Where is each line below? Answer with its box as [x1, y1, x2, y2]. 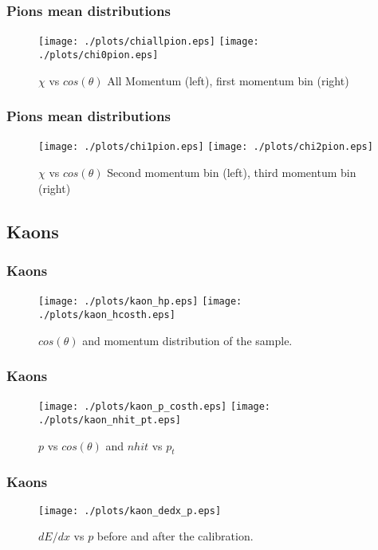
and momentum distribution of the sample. [82, 332, 293, 348]
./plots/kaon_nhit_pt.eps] [38, 414, 181, 426]
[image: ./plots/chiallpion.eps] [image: [38, 36, 259, 48]
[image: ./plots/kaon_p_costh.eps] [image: [38, 401, 271, 413]
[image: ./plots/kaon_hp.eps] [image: [38, 296, 242, 308]
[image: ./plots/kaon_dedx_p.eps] [38, 505, 222, 517]
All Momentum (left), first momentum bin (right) [107, 72, 349, 88]
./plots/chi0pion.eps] [38, 49, 159, 61]
